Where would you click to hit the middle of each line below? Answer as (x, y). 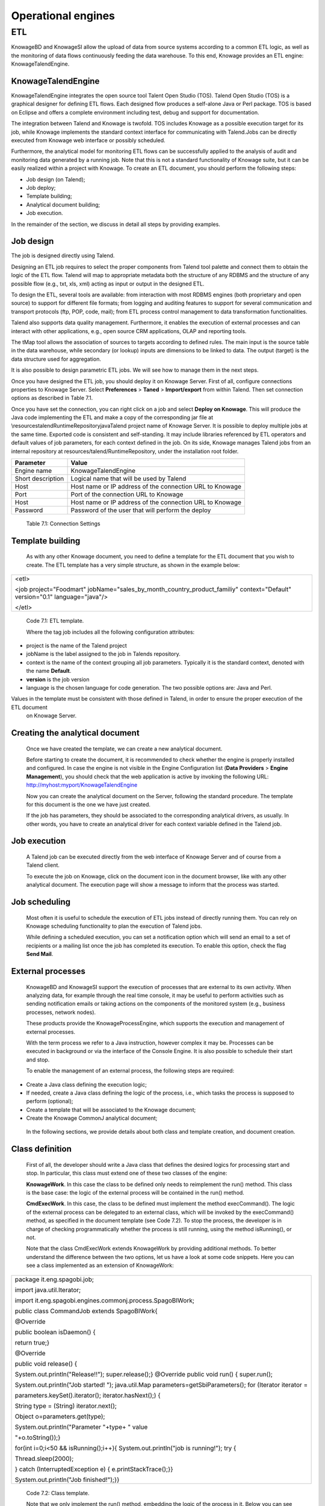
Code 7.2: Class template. (58, 1493)
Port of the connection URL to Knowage (127, 495)
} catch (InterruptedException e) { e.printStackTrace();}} (94, 1469)
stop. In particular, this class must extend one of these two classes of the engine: (127, 1173)
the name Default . (49, 671)
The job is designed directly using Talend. (63, 255)
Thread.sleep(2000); (44, 1458)
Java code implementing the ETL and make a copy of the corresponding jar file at (112, 417)
